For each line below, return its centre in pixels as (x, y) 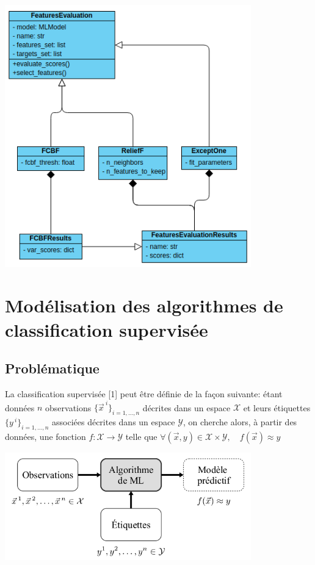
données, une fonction (45, 436)
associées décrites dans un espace (113, 422)
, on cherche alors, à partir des (240, 422)
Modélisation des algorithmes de (144, 305)
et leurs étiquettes (277, 407)
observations (68, 407)
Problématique (52, 368)
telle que (141, 436)
